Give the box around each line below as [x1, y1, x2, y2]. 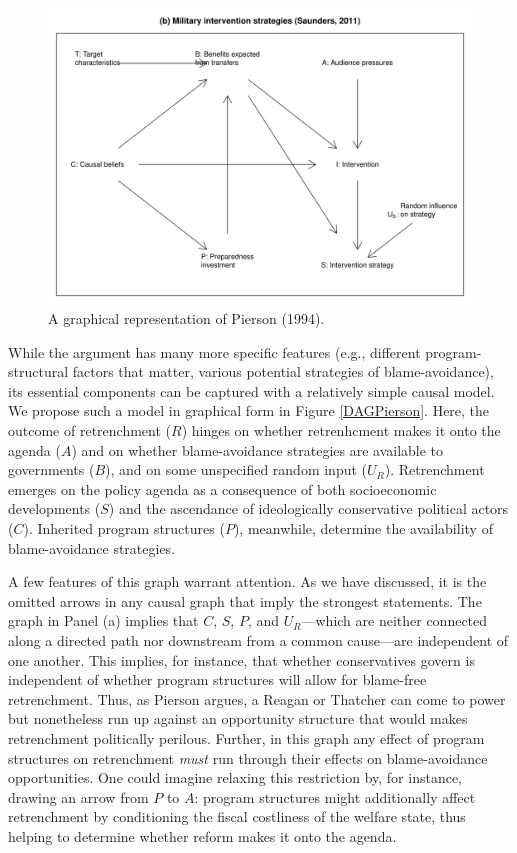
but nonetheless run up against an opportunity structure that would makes [8, 708, 468, 729]
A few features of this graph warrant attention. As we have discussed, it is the [8, 571, 487, 592]
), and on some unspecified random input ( [105, 459, 368, 480]
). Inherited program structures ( [23, 518, 225, 538]
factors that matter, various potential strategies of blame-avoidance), [72, 361, 494, 382]
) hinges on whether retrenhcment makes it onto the [181, 420, 501, 441]
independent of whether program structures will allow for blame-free [8, 669, 427, 690]
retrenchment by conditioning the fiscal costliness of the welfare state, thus [8, 806, 466, 827]
